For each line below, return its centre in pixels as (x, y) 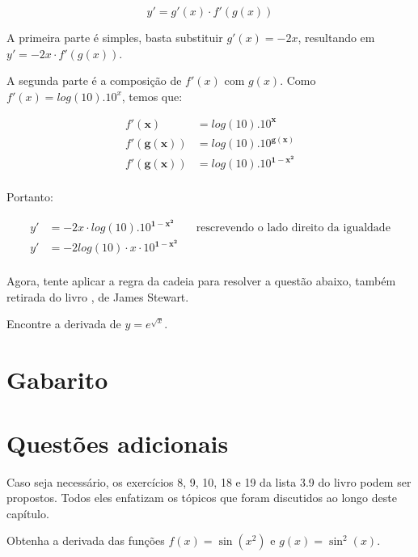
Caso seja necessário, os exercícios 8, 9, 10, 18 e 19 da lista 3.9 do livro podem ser (209, 481)
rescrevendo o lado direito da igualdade (293, 228)
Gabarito (57, 380)
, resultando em (336, 37)
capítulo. (28, 513)
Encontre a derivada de (64, 324)
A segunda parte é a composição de (94, 80)
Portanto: (30, 197)
